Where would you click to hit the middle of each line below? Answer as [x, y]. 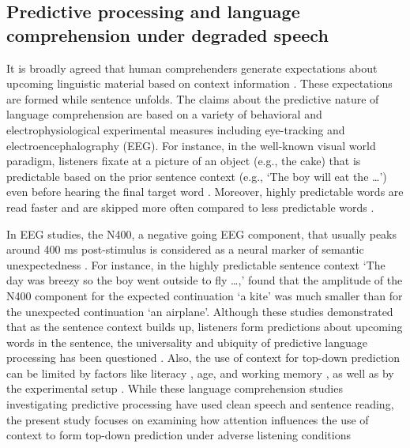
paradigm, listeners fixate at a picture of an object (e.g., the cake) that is [184, 161]
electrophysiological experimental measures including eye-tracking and [176, 129]
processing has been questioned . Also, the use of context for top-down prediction [203, 358]
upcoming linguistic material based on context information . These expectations [199, 83]
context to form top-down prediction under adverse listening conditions [179, 435]
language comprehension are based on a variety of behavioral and [164, 114]
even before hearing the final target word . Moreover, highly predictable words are [205, 192]
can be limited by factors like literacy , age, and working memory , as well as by [200, 373]
